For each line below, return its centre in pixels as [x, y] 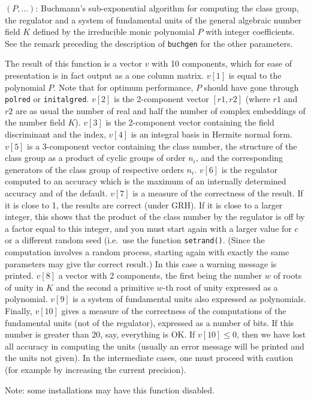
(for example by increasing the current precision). [96, 369]
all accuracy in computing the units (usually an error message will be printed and [155, 346]
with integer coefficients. [250, 32]
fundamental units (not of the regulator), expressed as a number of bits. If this [150, 322]
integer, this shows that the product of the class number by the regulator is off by [155, 217]
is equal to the [255, 75]
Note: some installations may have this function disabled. [110, 389]
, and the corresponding [239, 158]
